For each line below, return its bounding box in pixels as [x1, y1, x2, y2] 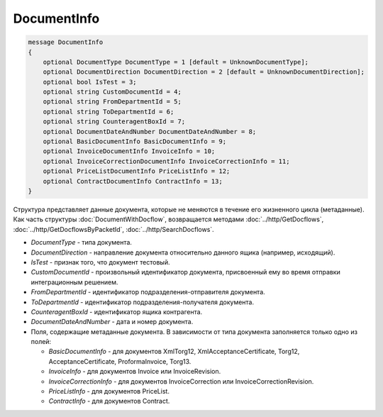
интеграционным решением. [30, 277, 118, 287]
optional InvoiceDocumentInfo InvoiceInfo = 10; [43, 148, 216, 155]
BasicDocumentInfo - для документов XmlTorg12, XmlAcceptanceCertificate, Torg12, [48, 347, 300, 356]
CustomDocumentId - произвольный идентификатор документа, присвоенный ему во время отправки [30, 268, 340, 277]
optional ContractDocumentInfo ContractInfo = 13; [43, 177, 223, 185]
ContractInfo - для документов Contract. [48, 397, 170, 406]
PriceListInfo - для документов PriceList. [48, 387, 170, 396]
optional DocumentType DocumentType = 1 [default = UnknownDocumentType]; [43, 57, 309, 66]
